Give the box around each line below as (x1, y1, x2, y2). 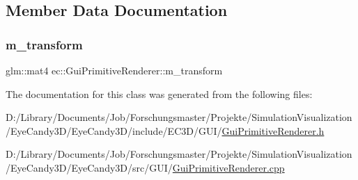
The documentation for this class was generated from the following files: (6, 86, 313, 101)
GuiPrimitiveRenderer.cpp (172, 160, 285, 174)
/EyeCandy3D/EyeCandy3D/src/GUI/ (6, 160, 173, 174)
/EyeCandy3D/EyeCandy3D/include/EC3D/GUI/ (6, 123, 222, 138)
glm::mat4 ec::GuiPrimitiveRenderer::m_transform (6, 63, 223, 77)
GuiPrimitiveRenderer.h (221, 123, 325, 138)
